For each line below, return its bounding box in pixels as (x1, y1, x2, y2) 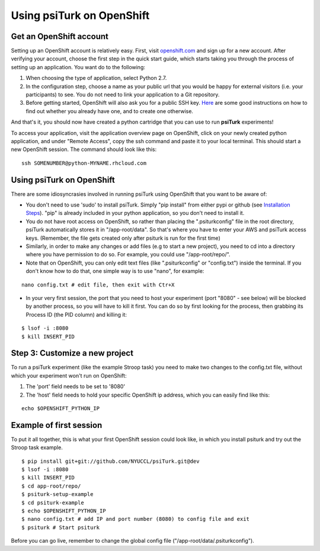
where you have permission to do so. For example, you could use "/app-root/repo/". (25, 251, 231, 258)
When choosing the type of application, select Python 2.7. (25, 75, 167, 82)
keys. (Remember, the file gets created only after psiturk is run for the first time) (25, 234, 220, 241)
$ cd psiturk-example (21, 499, 84, 506)
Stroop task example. (11, 444, 63, 451)
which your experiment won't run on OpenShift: (11, 372, 127, 379)
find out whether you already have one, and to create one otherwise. (25, 107, 194, 115)
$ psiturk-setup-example (21, 491, 94, 498)
